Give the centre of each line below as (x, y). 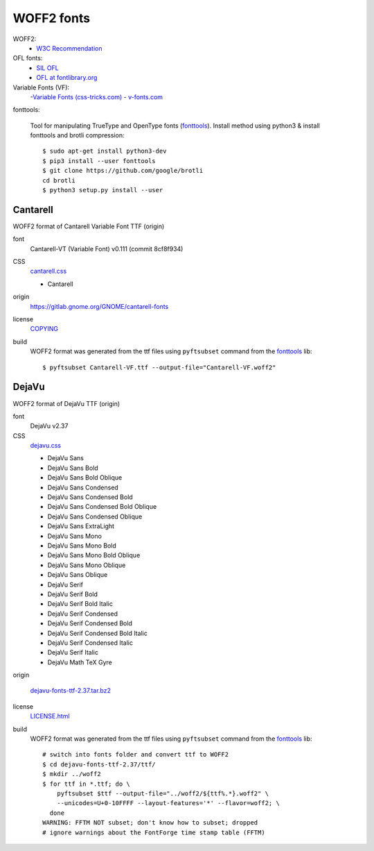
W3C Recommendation (69, 48)
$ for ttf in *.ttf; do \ (87, 784)
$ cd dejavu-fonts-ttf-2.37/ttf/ (99, 764)
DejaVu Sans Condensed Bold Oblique (102, 507)
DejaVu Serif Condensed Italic (90, 643)
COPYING (44, 329)
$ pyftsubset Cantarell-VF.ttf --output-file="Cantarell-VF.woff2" (159, 367)
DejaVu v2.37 (49, 426)
